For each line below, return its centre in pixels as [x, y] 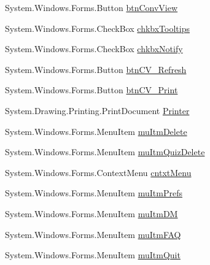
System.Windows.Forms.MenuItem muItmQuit [93, 255]
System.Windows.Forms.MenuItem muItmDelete [96, 131]
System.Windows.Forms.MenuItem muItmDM [91, 213]
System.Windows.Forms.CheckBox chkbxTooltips [97, 28]
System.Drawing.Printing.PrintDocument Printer [97, 110]
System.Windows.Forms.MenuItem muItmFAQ [93, 234]
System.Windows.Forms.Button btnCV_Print [91, 90]
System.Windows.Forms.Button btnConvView [91, 7]
